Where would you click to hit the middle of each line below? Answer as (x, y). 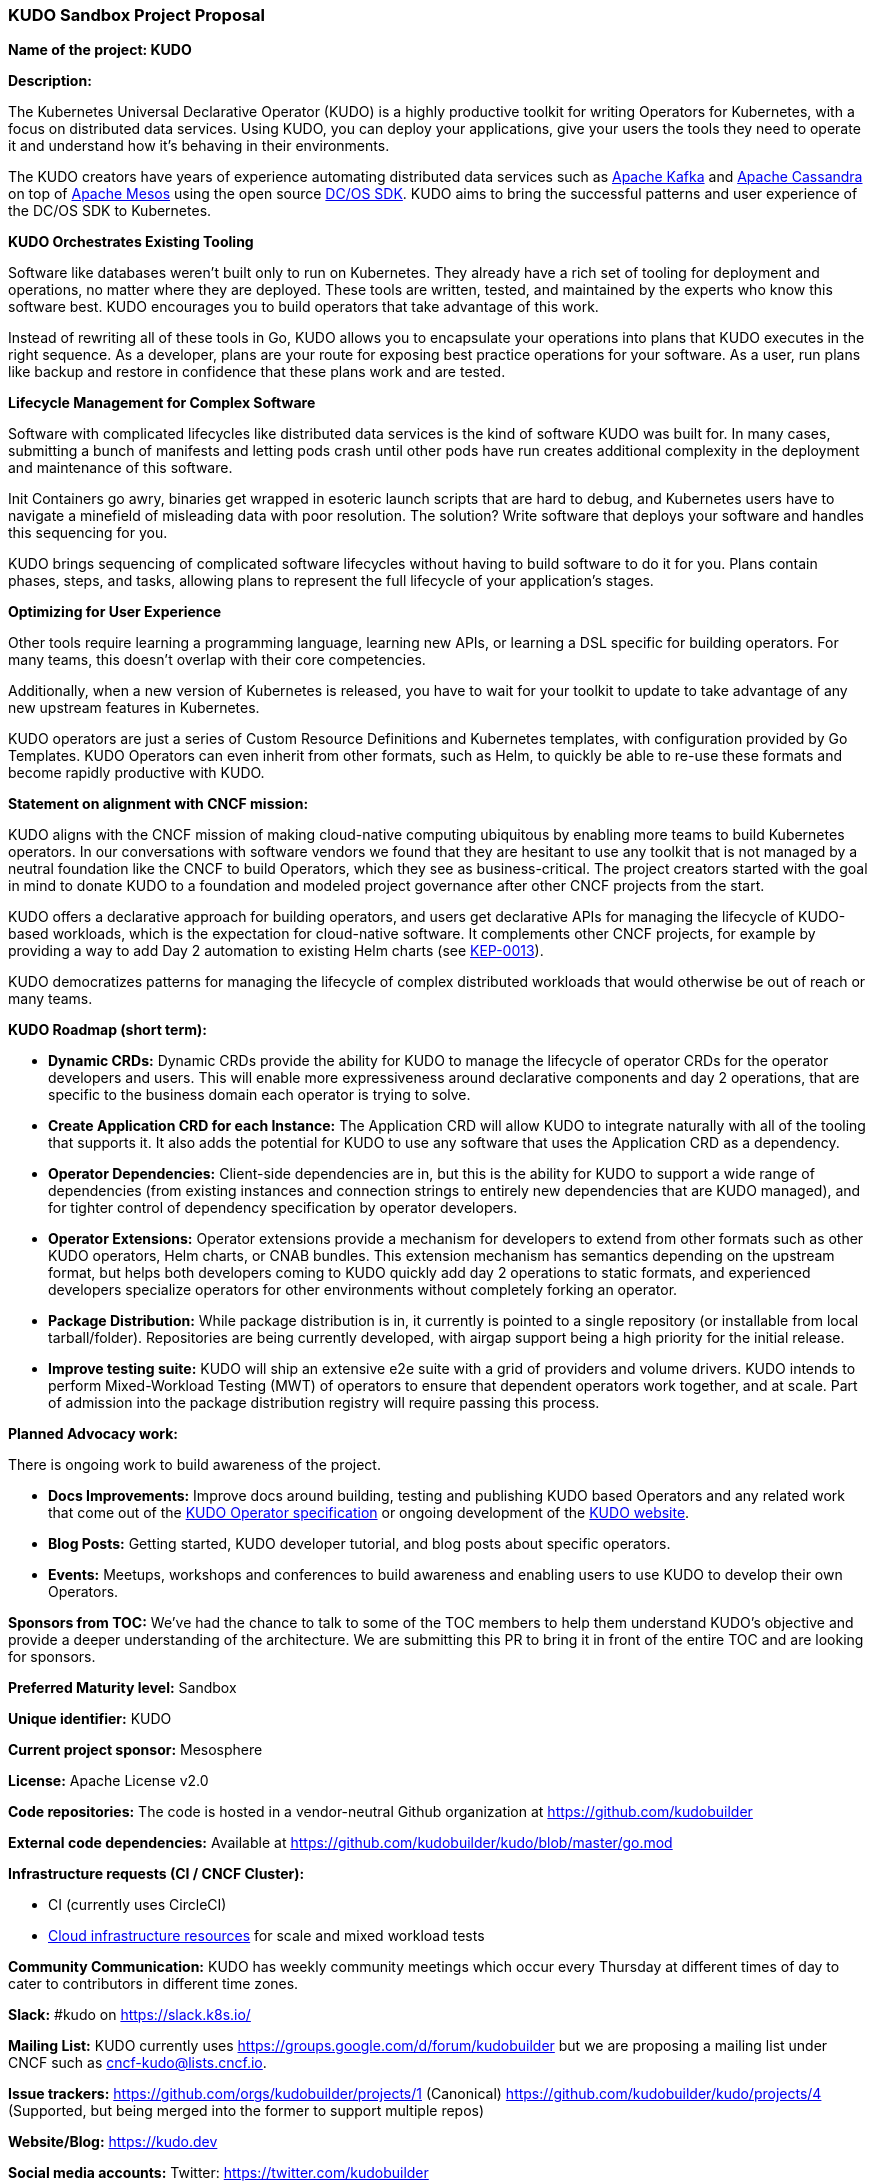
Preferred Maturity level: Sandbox (122, 1688)
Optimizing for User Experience (115, 612)
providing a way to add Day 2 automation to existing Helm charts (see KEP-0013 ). (276, 951)
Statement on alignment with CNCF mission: (158, 804)
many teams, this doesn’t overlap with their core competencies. (217, 660)
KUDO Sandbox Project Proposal (137, 15)
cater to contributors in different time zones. (153, 1984)
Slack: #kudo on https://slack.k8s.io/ (129, 2015)
